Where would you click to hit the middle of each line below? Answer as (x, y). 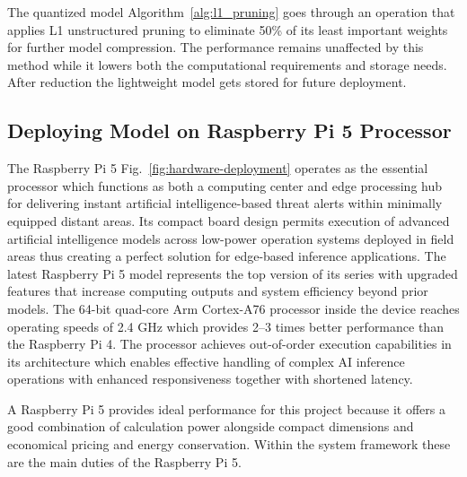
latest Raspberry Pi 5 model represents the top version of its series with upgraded (233, 273)
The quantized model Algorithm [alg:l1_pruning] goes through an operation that (231, 12)
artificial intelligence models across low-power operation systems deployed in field (231, 238)
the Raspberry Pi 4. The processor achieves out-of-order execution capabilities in (229, 344)
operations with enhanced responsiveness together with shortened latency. (210, 379)
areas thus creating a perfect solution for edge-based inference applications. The (227, 256)
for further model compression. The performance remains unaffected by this (216, 47)
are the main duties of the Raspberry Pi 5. (124, 461)
